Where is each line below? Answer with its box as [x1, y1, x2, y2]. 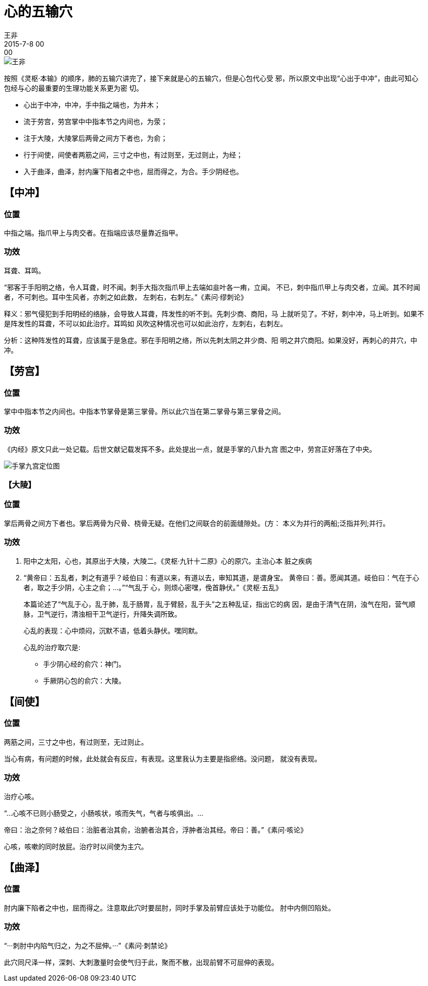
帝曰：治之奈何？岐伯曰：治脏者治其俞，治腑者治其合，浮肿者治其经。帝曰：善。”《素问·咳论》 [4, 825, 308, 834]
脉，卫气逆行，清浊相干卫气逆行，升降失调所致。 [24, 609, 181, 618]
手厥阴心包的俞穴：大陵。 [43, 676, 125, 685]
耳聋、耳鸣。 [4, 266, 45, 275]
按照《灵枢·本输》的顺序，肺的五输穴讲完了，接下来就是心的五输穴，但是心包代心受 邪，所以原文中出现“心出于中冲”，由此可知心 [4, 74, 419, 82]
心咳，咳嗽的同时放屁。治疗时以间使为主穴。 [4, 842, 148, 851]
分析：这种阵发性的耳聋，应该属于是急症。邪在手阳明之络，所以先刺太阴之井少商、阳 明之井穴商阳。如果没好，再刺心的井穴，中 [4, 336, 417, 344]
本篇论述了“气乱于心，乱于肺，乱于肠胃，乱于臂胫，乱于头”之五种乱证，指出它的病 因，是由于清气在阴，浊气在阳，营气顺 [24, 599, 416, 608]
